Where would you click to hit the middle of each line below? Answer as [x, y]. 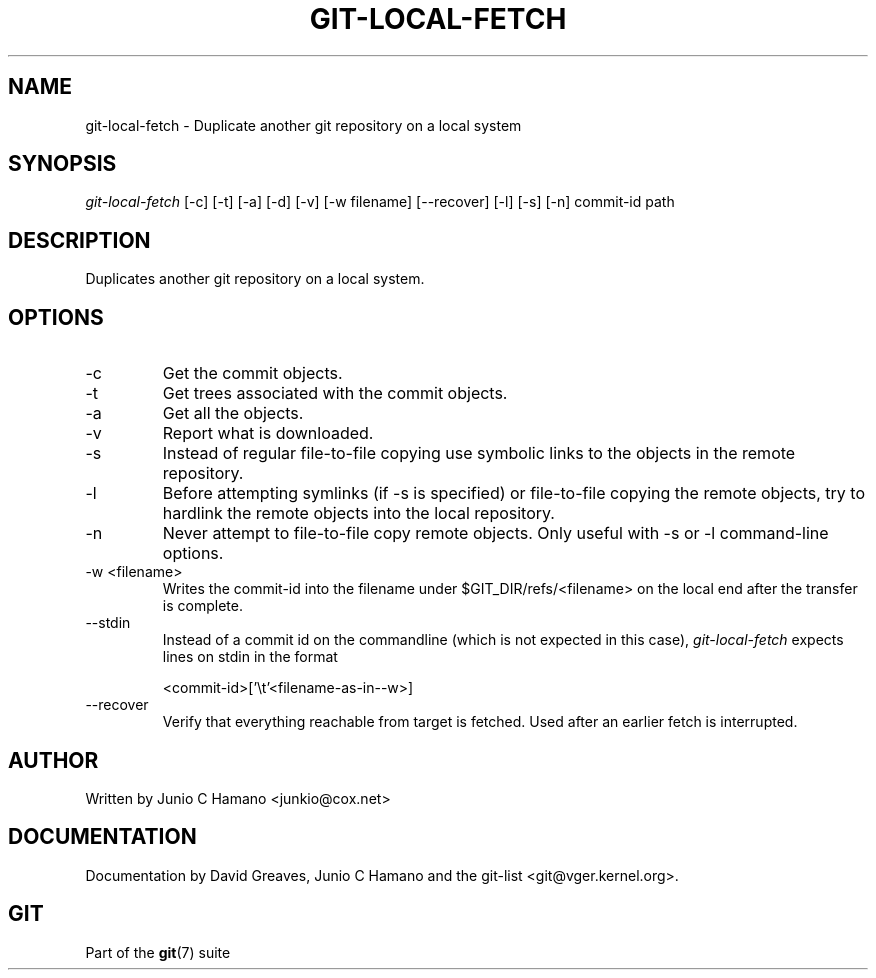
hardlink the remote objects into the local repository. [358, 513]
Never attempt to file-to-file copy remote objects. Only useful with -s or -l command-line [495, 533]
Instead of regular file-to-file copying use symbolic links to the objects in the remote [479, 453]
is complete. [202, 606]
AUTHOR [53, 760]
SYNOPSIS [62, 164]
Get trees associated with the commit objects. [335, 393]
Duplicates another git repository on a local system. [255, 279]
